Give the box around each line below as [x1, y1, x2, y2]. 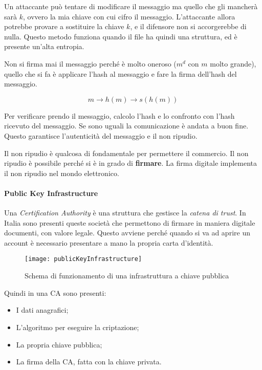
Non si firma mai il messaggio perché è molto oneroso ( [4, 58, 177, 69]
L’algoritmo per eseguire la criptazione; [16, 321, 139, 332]
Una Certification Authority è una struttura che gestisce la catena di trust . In [4, 207, 246, 218]
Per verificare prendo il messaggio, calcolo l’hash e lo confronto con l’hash [4, 110, 235, 121]
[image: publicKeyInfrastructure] [25, 255, 142, 263]
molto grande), [210, 58, 256, 69]
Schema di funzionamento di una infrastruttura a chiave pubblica [25, 270, 229, 281]
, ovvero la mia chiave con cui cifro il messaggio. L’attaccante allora [23, 11, 235, 21]
